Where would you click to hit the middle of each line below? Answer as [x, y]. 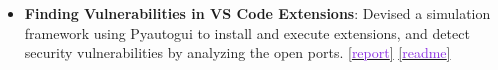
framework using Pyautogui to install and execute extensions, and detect [247, 32]
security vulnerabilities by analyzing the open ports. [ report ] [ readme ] [237, 52]
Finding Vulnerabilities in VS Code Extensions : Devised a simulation [257, 13]
